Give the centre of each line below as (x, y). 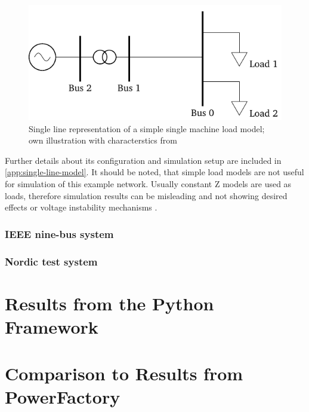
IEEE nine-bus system (59, 234)
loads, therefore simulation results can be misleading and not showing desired (146, 195)
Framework (52, 326)
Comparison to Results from (124, 373)
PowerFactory (63, 397)
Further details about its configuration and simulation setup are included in (143, 160)
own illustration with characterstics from (103, 140)
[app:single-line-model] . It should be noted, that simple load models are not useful (154, 172)
